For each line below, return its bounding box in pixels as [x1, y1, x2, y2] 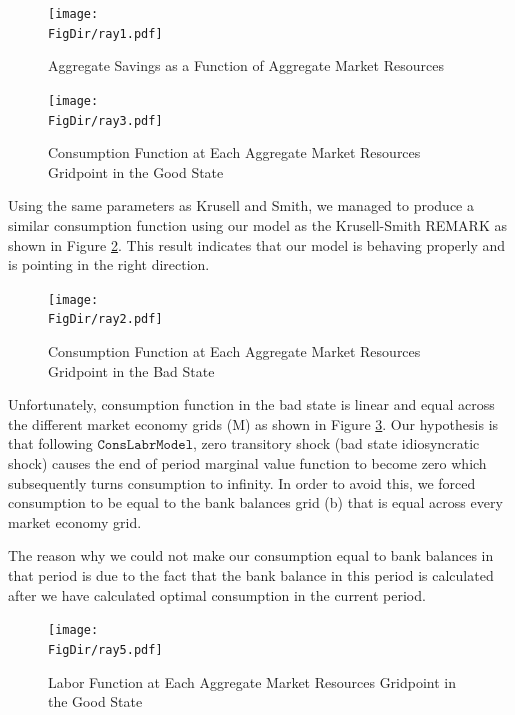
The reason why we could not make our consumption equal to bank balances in [8, 545, 494, 566]
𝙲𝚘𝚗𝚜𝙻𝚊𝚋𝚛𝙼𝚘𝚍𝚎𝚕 [97, 438, 194, 453]
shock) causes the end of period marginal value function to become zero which [8, 453, 487, 474]
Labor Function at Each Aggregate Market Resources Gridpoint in [48, 671, 457, 692]
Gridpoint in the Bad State [48, 360, 215, 381]
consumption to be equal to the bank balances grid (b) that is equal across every [8, 492, 503, 513]
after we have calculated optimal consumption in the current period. [8, 584, 426, 605]
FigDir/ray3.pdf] [48, 113, 163, 128]
